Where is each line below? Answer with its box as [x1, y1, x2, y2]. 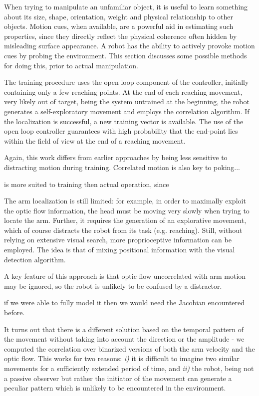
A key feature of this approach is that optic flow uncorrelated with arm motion [4, 271, 246, 281]
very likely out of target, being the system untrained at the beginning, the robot [4, 96, 250, 107]
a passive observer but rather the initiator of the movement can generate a [4, 373, 232, 383]
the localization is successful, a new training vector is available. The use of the [4, 116, 244, 126]
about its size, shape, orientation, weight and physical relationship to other [4, 11, 234, 21]
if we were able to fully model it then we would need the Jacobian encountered [4, 297, 245, 308]
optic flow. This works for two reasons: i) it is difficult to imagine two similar [4, 353, 240, 364]
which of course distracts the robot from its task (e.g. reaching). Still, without [4, 224, 243, 235]
